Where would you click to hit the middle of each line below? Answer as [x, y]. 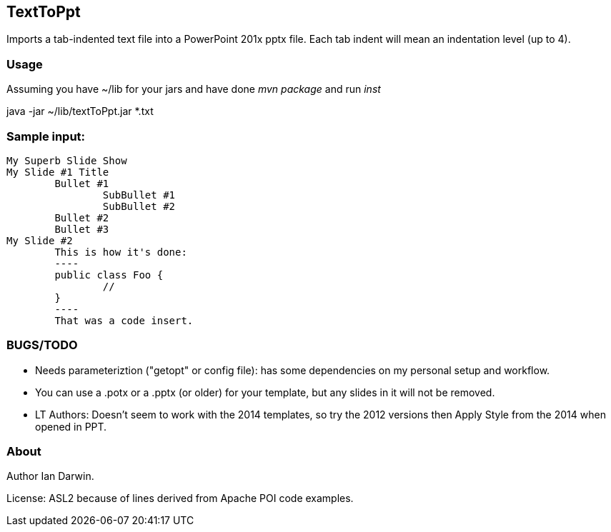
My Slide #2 [40, 240]
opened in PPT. [71, 426]
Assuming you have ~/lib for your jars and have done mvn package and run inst [194, 89]
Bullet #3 [82, 229]
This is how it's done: [121, 252]
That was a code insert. [124, 320]
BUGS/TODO [42, 345]
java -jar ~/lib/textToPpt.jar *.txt [80, 111]
